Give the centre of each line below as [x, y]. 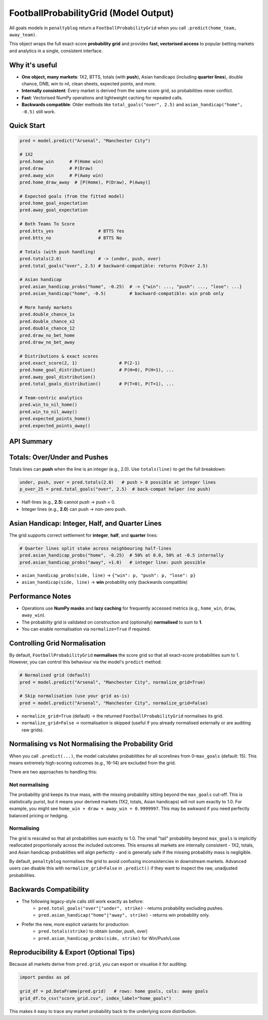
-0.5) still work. [38, 111]
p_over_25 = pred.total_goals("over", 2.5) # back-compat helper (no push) [115, 489]
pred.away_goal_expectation [54, 210]
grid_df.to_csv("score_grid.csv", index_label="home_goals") [96, 998]
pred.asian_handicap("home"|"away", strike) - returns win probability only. [124, 915]
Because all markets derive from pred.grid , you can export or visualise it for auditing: [98, 964]
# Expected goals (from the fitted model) [72, 196]
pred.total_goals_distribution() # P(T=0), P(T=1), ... [97, 384]
